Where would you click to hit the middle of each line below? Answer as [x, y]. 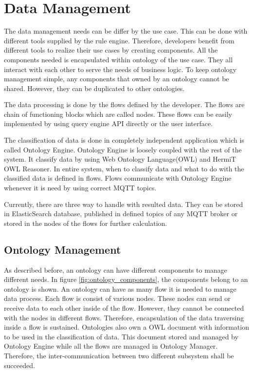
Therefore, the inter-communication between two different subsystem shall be [119, 355]
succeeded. [19, 365]
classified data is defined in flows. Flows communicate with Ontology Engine [118, 178]
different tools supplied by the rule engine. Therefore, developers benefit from [119, 40]
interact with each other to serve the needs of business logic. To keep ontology [120, 69]
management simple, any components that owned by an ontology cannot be [117, 79]
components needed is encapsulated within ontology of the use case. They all [118, 59]
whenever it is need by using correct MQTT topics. [80, 188]
